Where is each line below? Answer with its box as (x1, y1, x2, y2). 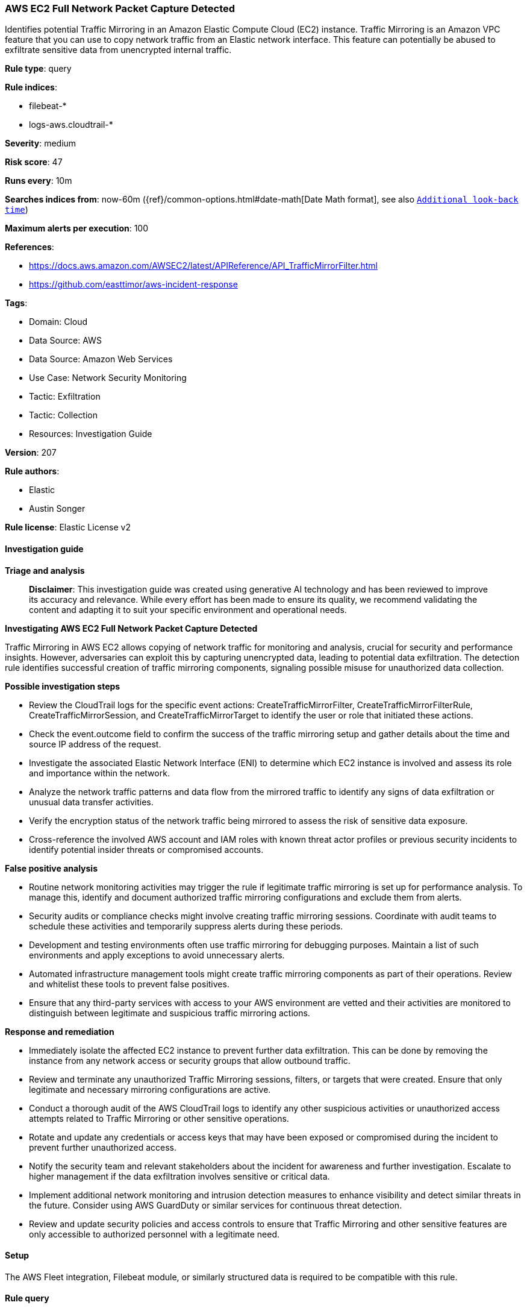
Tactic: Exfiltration (29, 391, 101, 402)
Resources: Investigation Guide (29, 429, 152, 439)
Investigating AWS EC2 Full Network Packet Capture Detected (5, 623, 258, 634)
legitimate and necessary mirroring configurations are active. (29, 1084, 271, 1095)
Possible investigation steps (5, 681, 120, 691)
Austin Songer (29, 503, 86, 514)
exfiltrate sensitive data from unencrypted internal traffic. (5, 45, 232, 55)
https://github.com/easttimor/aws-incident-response (29, 279, 238, 290)
